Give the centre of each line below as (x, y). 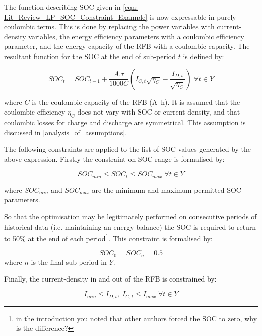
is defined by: (204, 56)
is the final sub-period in (69, 262)
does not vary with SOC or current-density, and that (159, 112)
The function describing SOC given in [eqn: (71, 7)
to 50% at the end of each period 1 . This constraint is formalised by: (108, 237)
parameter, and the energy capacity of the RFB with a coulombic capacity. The (127, 46)
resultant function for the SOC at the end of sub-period (90, 56)
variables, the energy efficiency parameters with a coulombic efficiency (136, 36)
